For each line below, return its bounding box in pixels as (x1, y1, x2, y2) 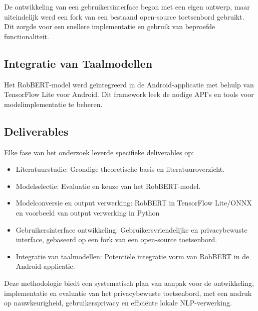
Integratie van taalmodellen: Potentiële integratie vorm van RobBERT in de (16, 251, 249, 261)
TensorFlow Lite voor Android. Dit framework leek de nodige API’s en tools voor (4, 89, 254, 99)
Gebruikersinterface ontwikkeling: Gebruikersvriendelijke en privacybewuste (16, 224, 247, 235)
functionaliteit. (4, 31, 49, 41)
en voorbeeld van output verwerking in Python (16, 207, 160, 218)
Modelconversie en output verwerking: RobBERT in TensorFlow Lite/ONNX (16, 197, 252, 208)
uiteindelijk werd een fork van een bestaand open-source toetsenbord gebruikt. (4, 11, 244, 22)
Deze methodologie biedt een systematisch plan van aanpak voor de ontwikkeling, (4, 277, 254, 288)
